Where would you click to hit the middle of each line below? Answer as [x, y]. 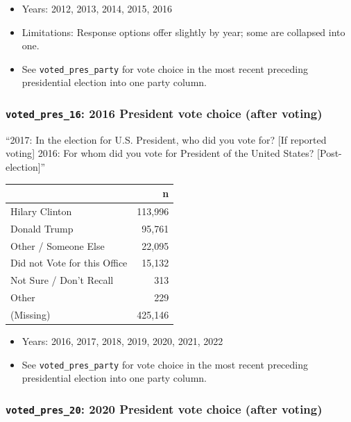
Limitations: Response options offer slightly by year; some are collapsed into [183, 32]
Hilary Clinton [41, 211]
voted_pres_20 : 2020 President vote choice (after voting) [164, 408]
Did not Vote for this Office [69, 263]
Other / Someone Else [58, 245]
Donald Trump [42, 228]
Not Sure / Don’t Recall [62, 280]
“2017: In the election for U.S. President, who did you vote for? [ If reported [166, 139]
